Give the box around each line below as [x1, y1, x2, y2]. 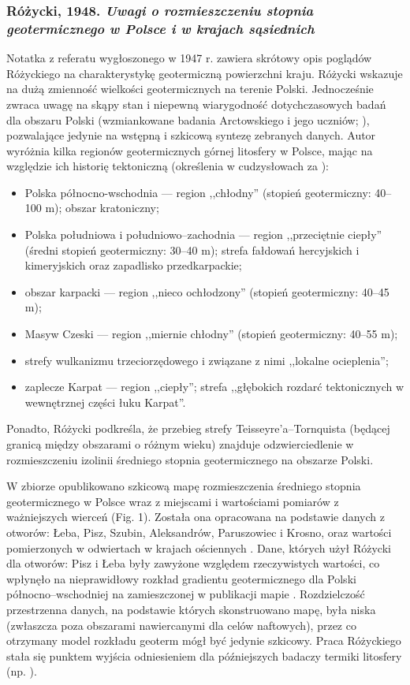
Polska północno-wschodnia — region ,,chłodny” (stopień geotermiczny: [24, 184, 371, 200]
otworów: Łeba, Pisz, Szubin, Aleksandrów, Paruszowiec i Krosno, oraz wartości [6, 523, 392, 540]
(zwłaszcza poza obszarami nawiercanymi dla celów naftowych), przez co [6, 616, 356, 633]
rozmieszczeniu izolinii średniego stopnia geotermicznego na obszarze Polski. [6, 451, 374, 467]
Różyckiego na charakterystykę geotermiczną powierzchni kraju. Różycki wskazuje [6, 65, 403, 81]
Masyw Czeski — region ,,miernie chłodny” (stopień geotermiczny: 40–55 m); [24, 326, 398, 342]
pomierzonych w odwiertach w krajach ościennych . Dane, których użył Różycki [6, 539, 391, 556]
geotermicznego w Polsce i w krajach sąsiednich [6, 18, 315, 38]
